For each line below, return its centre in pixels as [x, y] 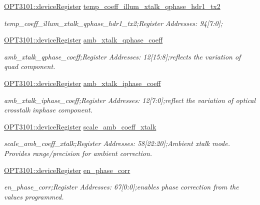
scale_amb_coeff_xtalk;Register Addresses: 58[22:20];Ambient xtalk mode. [117, 143]
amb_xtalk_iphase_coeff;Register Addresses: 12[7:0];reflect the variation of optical [130, 100]
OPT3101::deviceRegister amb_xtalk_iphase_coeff [82, 83]
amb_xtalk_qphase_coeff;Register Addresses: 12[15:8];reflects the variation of [122, 56]
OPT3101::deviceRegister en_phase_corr [67, 170]
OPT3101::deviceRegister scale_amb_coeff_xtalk [80, 126]
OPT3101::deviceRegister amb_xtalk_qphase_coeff [83, 40]
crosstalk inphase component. [48, 110]
